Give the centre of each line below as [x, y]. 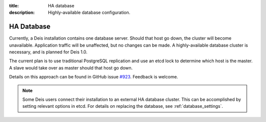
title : [14, 6]
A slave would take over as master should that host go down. [71, 68]
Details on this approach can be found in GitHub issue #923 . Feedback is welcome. [94, 77]
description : [22, 13]
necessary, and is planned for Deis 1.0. [48, 52]
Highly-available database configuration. [89, 13]
